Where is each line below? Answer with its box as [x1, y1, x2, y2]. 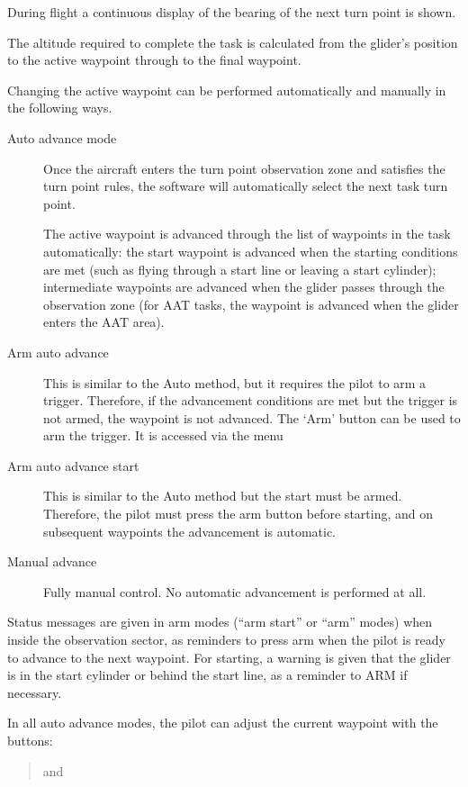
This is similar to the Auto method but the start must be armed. [43, 486, 402, 505]
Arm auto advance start [7, 456, 139, 475]
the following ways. [7, 98, 112, 117]
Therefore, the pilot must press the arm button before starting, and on [43, 504, 434, 523]
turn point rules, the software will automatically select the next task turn [43, 176, 448, 195]
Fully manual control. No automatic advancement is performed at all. [43, 582, 427, 601]
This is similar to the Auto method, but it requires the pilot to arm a [43, 373, 427, 392]
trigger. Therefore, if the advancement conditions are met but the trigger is [43, 391, 458, 410]
